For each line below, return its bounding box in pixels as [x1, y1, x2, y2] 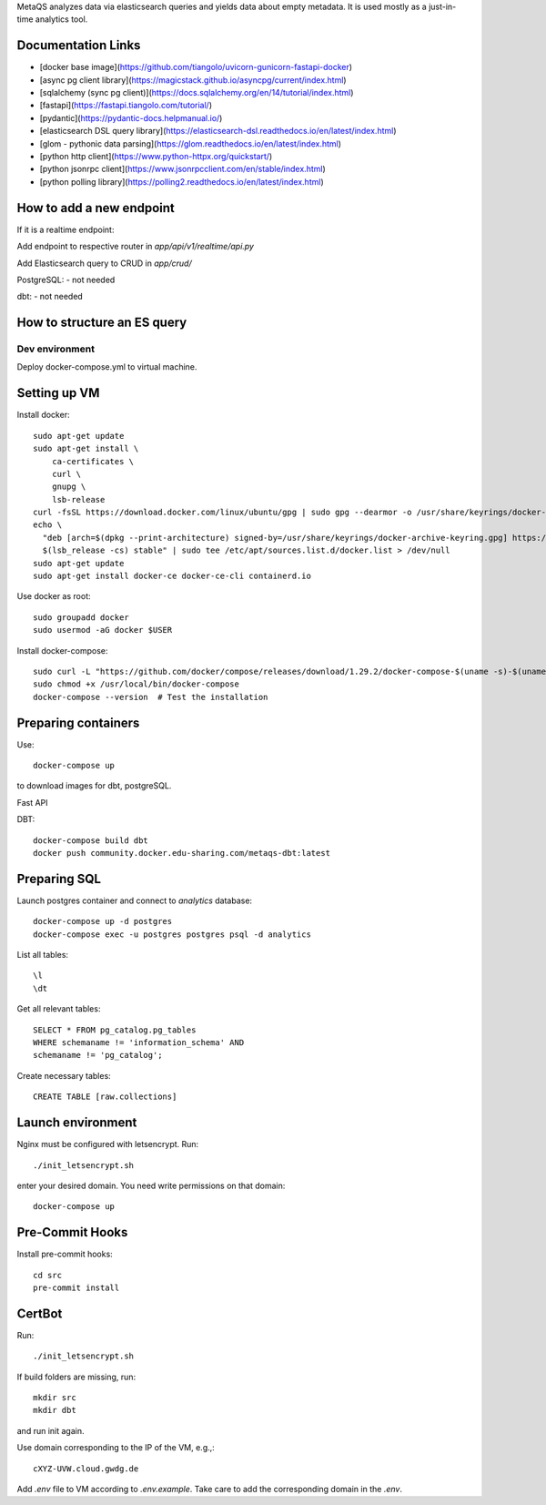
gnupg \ [51, 482, 86, 492]
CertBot [16, 1306, 63, 1321]
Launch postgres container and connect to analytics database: [16, 895, 253, 906]
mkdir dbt [33, 1405, 76, 1416]
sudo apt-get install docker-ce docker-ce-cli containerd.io [33, 571, 311, 582]
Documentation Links [16, 37, 141, 54]
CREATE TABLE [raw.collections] [33, 1092, 177, 1102]
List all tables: [16, 950, 68, 961]
